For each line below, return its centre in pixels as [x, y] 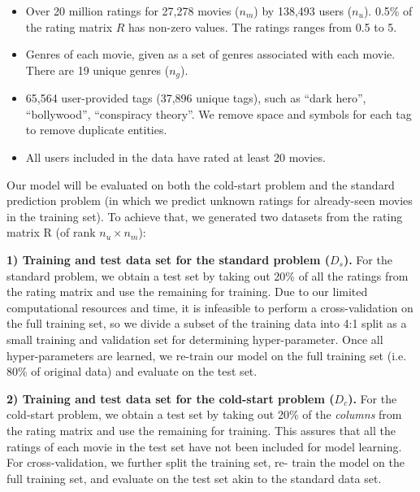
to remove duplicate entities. [96, 130]
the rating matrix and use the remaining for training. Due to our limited [187, 292]
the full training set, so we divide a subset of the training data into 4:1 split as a [207, 323]
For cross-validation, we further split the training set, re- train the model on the [206, 462]
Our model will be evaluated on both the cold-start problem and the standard [201, 184]
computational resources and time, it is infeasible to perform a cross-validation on [210, 307]
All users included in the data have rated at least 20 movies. [175, 157]
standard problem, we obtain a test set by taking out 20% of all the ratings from [208, 275]
